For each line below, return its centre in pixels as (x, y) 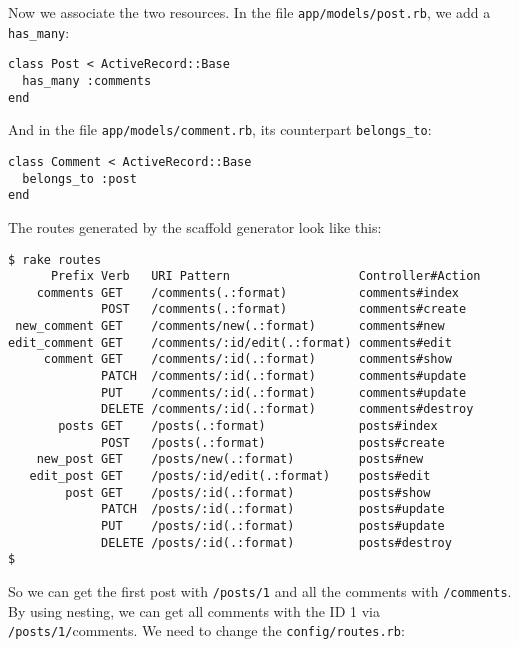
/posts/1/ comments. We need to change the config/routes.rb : (206, 630)
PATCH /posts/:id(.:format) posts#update (273, 509)
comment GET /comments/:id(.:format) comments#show (247, 359)
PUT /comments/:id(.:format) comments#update (284, 392)
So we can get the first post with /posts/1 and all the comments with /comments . (260, 590)
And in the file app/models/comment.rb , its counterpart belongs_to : (220, 129)
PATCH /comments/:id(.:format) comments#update (284, 376)
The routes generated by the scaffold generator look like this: (195, 226)
